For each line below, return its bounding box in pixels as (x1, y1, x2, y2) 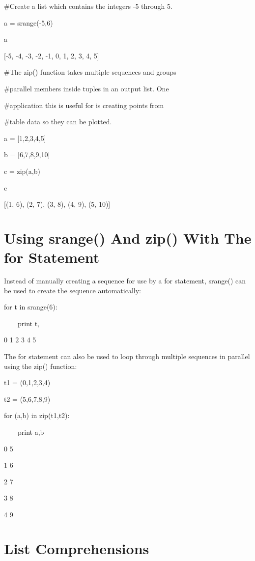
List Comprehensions (4, 538, 149, 558)
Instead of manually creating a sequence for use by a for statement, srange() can (4, 276, 246, 286)
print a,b (17, 426, 44, 437)
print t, (17, 318, 40, 328)
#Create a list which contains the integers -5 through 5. (4, 1, 172, 11)
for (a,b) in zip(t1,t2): (4, 410, 70, 421)
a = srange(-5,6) (4, 17, 53, 28)
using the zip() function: (4, 361, 77, 371)
